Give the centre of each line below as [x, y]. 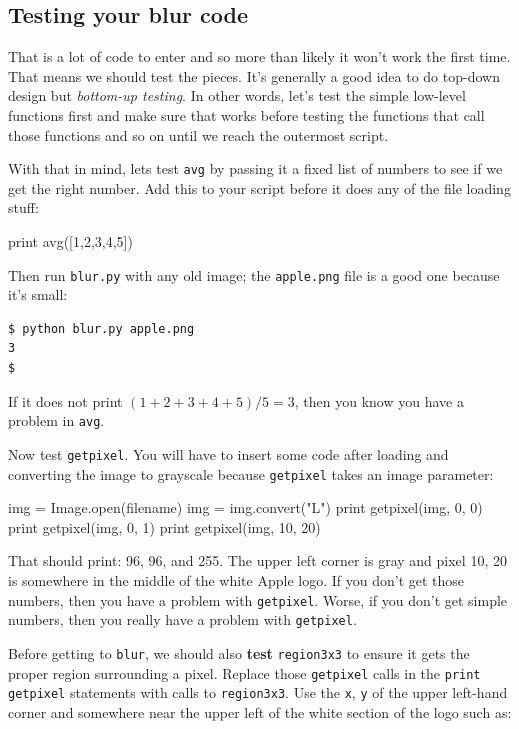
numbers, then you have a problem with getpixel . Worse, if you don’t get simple [258, 599]
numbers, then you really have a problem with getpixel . [182, 619]
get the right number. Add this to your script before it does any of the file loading [259, 187]
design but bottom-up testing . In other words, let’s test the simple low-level [237, 95]
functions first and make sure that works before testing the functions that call [246, 114]
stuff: [23, 207]
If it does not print [65, 400]
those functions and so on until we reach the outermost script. [198, 134]
